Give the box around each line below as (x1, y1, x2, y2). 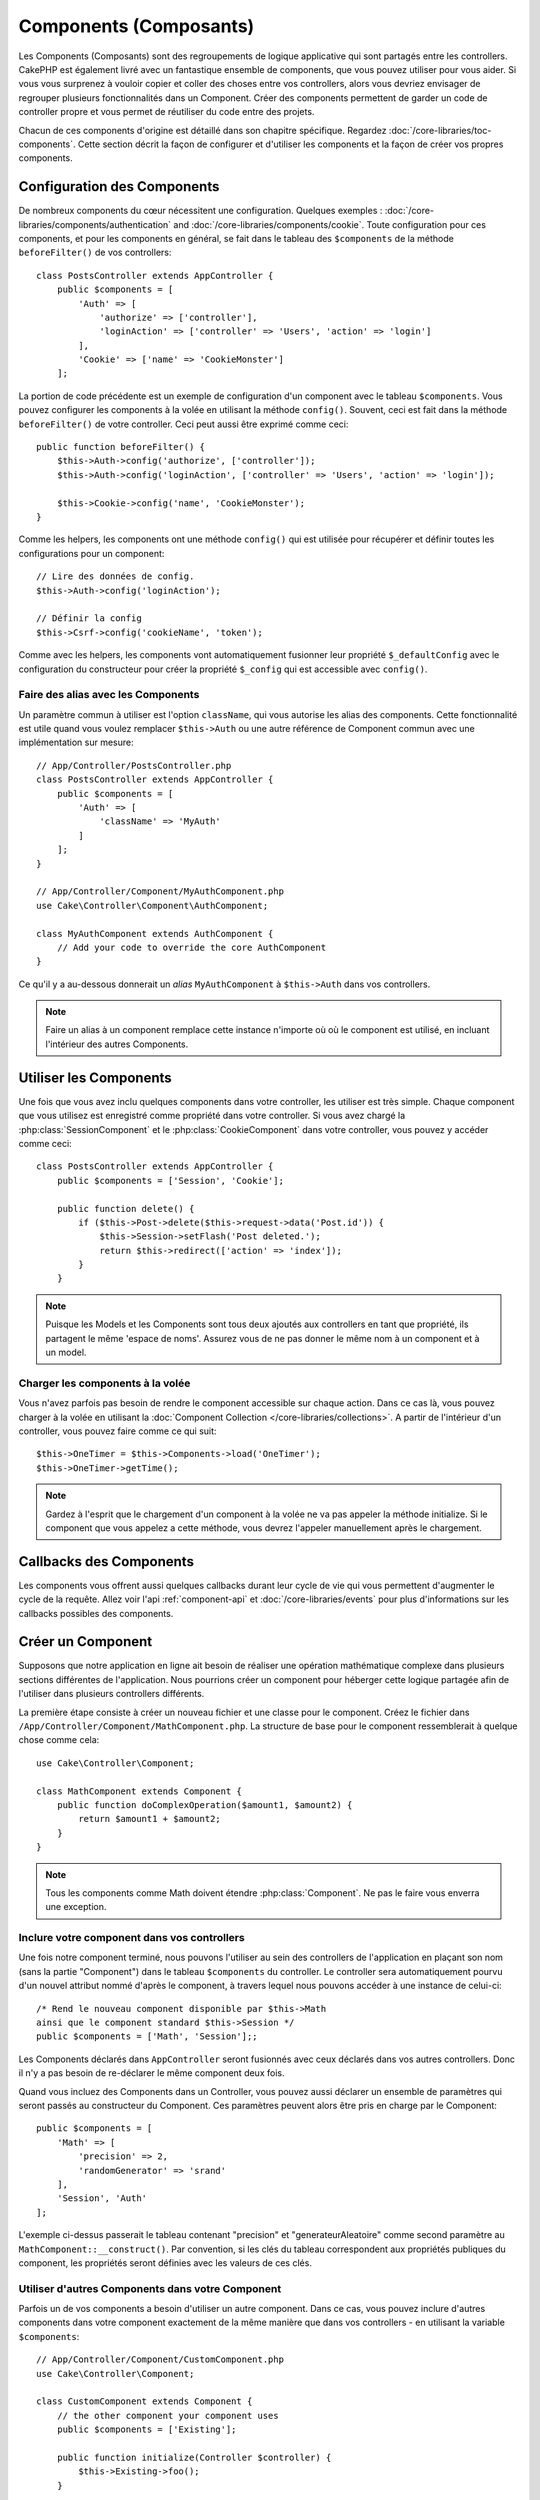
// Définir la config (36, 613, 142, 624)
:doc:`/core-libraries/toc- (388, 124, 492, 136)
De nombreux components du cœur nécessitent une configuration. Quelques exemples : (18, 205, 383, 217)
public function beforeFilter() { (36, 441, 205, 453)
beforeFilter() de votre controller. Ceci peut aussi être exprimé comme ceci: (18, 418, 349, 430)
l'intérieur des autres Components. (45, 1038, 189, 1050)
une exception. (45, 1901, 107, 1913)
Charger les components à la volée (18, 1376, 191, 1390)
